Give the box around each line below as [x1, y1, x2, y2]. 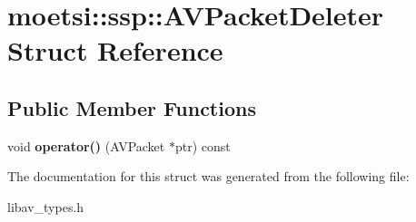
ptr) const [174, 136, 231, 155]
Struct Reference [7, 32, 223, 69]
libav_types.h [7, 197, 84, 216]
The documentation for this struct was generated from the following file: [7, 167, 410, 186]
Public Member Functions [7, 93, 256, 121]
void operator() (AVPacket [7, 136, 165, 155]
